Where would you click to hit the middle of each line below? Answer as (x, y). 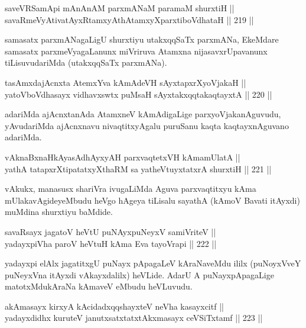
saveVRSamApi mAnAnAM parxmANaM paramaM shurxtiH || (120, 8)
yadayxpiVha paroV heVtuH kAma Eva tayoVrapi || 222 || (111, 243)
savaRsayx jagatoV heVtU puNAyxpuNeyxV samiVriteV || (110, 231)
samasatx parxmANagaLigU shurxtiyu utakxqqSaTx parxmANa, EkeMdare (142, 39)
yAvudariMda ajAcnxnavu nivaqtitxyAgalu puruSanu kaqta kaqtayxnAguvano (147, 125)
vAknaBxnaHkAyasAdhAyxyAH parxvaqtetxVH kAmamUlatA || (123, 157)
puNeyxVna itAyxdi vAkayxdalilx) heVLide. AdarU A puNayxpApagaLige (139, 274)
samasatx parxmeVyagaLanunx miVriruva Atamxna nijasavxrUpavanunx (136, 51)
